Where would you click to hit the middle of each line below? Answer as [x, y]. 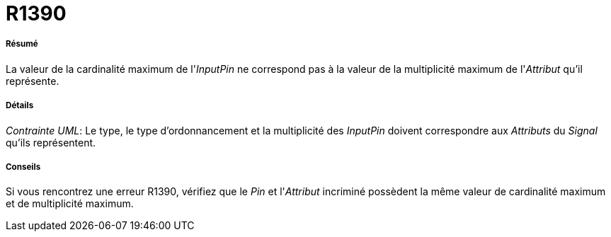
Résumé [22, 44]
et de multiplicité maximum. [70, 204]
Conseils [23, 167]
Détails [20, 106]
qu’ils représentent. [51, 142]
